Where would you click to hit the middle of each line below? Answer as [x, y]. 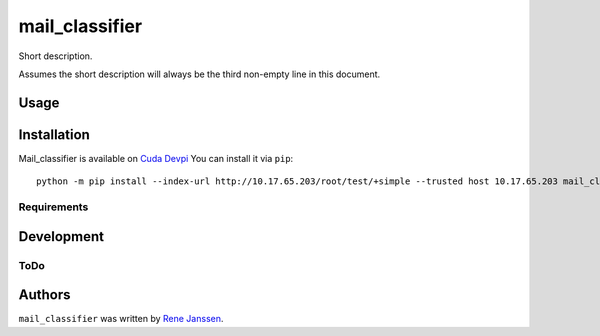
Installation [54, 134]
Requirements [53, 207]
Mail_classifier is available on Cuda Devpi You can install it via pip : [156, 158]
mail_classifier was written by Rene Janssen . [121, 319]
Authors [44, 295]
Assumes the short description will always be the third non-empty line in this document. [199, 74]
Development [61, 236]
